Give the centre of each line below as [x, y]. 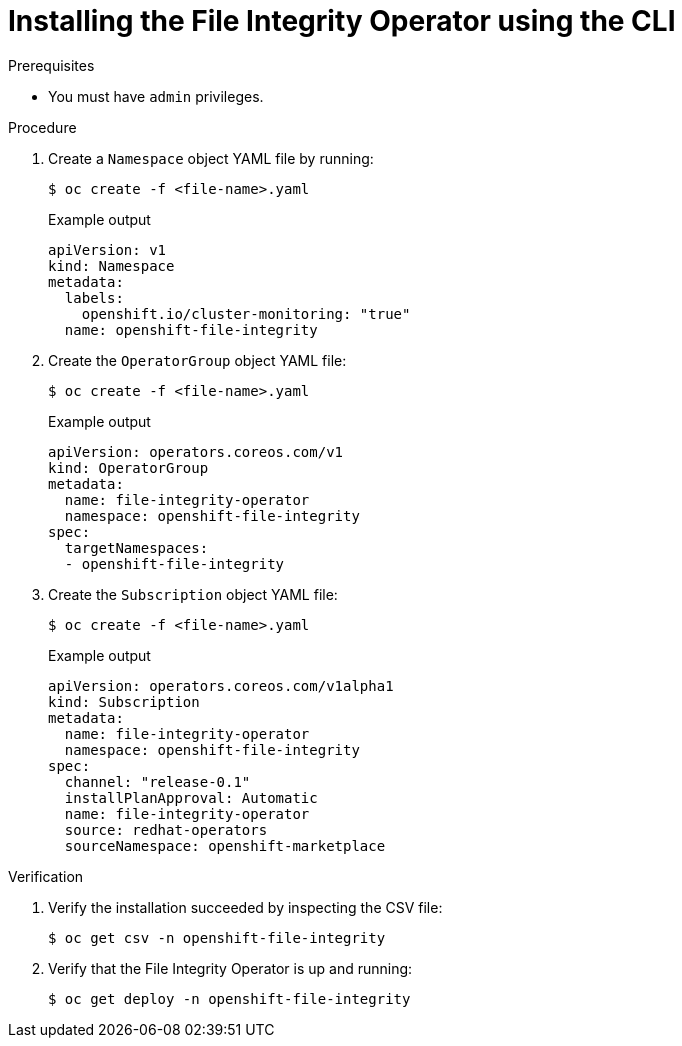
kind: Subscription [124, 701]
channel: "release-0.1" [157, 781]
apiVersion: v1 [107, 249]
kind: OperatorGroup [128, 467]
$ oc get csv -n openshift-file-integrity [217, 937]
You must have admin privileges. [156, 96]
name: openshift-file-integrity [191, 329]
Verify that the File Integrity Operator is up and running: [230, 968]
